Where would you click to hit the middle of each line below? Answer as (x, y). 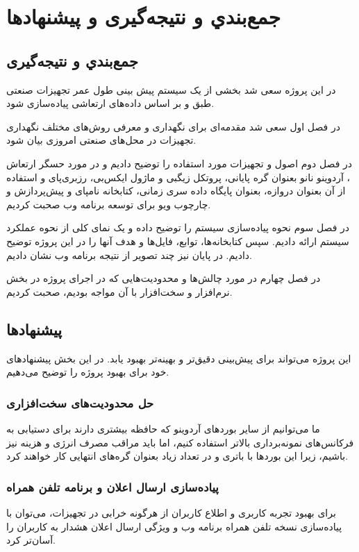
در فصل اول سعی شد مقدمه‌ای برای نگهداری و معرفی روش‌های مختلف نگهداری (173, 126)
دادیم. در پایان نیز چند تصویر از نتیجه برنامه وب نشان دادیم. (129, 254)
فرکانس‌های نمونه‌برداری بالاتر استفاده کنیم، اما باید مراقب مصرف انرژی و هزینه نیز (180, 442)
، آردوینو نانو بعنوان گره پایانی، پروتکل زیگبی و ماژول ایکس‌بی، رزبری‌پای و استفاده (178, 177)
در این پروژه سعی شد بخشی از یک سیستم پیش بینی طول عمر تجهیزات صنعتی (171, 89)
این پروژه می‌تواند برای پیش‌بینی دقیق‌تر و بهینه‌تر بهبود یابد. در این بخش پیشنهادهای (179, 358)
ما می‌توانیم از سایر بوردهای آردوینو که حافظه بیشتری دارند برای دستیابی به (163, 428)
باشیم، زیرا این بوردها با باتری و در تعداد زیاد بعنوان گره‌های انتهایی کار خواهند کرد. (177, 456)
